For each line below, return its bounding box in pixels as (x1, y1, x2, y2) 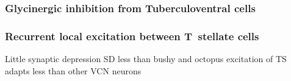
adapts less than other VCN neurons (5, 64, 142, 77)
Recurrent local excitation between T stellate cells (5, 28, 259, 43)
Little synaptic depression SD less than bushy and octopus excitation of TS (5, 52, 287, 65)
